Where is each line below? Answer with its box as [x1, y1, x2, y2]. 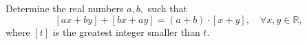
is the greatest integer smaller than [52, 24, 200, 39]
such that [147, 1, 187, 15]
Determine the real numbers [6, 1, 124, 15]
